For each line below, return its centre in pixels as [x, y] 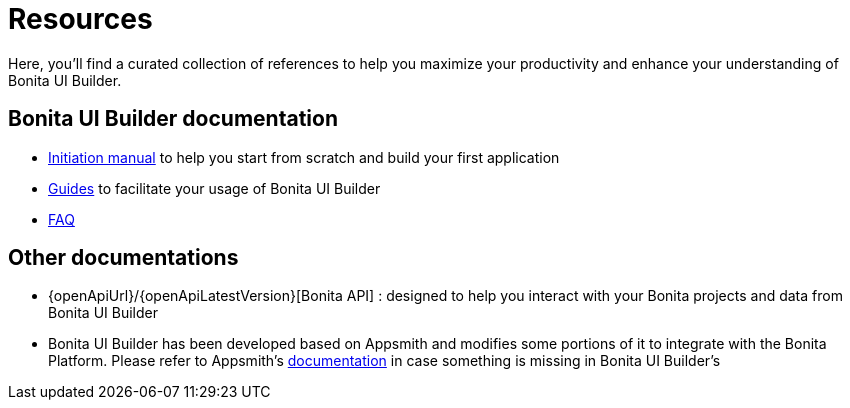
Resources [80, 19]
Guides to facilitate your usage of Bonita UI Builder [214, 188]
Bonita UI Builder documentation [173, 119]
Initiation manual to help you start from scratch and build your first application [304, 157]
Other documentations [123, 258]
